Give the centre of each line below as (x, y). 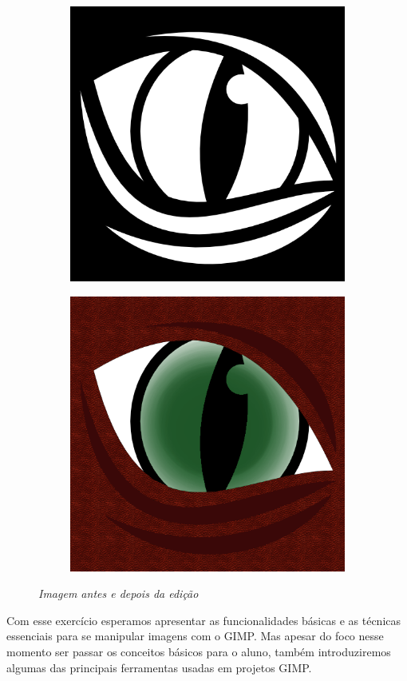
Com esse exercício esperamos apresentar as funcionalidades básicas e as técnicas (204, 620)
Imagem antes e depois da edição (119, 593)
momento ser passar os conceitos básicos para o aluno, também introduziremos (199, 651)
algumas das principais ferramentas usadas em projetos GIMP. (159, 667)
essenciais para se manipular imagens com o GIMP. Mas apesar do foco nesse (195, 636)
